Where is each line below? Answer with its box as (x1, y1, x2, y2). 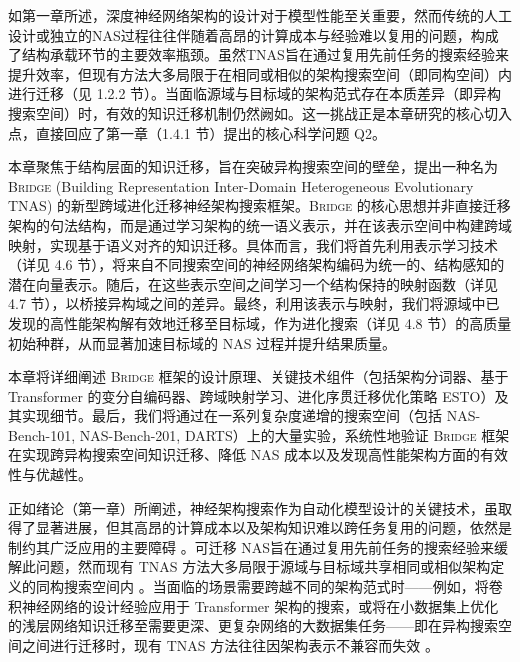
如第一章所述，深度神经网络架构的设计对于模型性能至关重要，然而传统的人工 (8, 5, 512, 25)
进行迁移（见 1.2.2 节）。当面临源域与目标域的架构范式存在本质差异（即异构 (8, 83, 502, 104)
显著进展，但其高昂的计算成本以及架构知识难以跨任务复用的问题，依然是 (35, 517, 512, 538)
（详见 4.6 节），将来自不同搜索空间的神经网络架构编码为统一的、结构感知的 (8, 254, 505, 275)
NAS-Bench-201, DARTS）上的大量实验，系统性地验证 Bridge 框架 (79, 424, 510, 445)
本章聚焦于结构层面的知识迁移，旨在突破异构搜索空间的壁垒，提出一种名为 (8, 156, 498, 177)
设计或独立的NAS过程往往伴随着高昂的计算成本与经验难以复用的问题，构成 (8, 24, 499, 45)
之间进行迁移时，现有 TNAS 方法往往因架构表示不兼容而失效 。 (21, 634, 439, 655)
